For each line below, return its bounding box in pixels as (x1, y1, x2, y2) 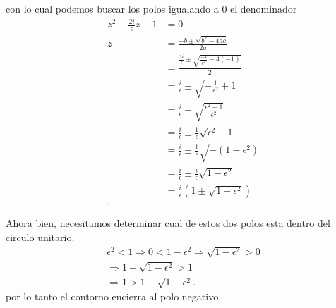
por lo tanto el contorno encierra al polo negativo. (6, 289, 222, 304)
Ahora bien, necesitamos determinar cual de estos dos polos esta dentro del (6, 216, 330, 230)
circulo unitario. (6, 229, 75, 244)
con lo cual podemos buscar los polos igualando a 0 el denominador (6, 1, 297, 16)
